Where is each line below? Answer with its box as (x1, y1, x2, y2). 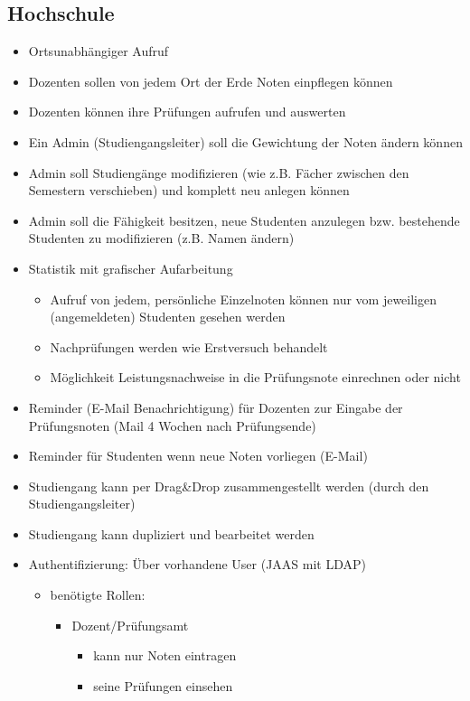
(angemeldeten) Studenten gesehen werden (50, 307, 286, 326)
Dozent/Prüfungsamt (71, 615, 189, 634)
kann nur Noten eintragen (93, 646, 237, 665)
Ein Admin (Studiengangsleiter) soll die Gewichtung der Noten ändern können (28, 132, 463, 151)
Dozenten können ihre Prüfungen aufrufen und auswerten (28, 102, 346, 121)
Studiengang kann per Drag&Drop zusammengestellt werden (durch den (28, 476, 429, 495)
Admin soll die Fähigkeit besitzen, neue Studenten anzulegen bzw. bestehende (28, 210, 460, 229)
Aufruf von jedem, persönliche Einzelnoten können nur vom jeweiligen (50, 289, 437, 308)
